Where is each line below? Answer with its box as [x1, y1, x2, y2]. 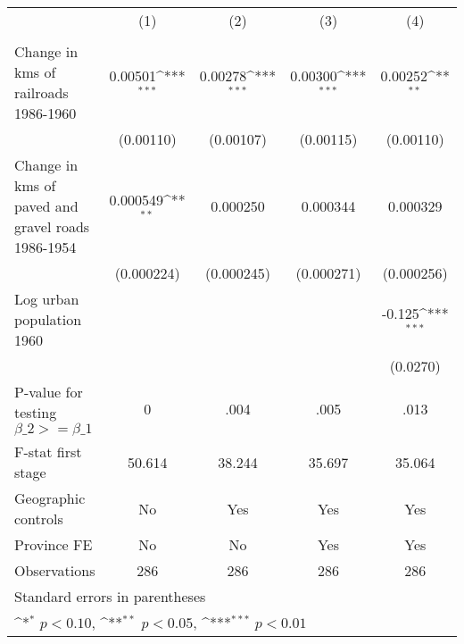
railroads [14, 82, 69, 103]
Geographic [14, 488, 86, 508]
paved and [14, 196, 79, 216]
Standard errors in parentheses [14, 586, 206, 606]
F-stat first [14, 441, 82, 462]
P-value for [14, 381, 83, 402]
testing [14, 402, 57, 422]
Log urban [14, 289, 79, 309]
